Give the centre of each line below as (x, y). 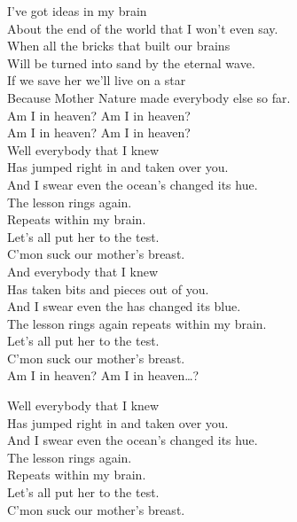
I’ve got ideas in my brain (77, 11)
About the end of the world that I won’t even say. (143, 28)
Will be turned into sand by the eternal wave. (131, 62)
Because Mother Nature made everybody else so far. (149, 97)
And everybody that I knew (83, 271)
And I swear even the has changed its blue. (124, 306)
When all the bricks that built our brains (119, 46)
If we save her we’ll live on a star (97, 80)
